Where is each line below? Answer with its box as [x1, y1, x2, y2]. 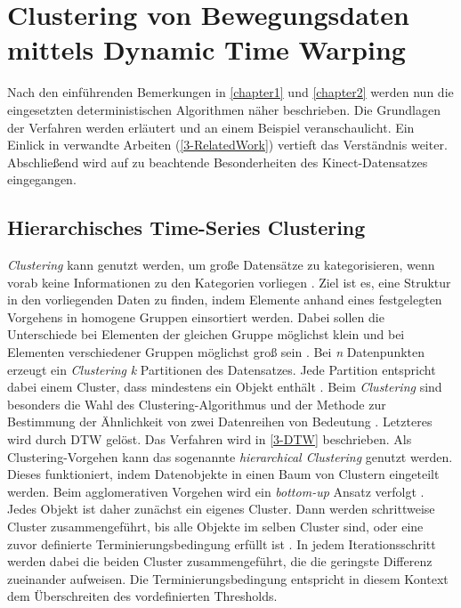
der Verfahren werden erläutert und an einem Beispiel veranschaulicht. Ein [7, 118, 415, 136]
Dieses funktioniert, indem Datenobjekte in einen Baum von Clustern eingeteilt [7, 465, 440, 483]
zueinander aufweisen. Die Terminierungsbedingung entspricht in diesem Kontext [7, 569, 449, 588]
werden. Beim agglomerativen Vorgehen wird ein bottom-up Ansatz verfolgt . [7, 482, 425, 500]
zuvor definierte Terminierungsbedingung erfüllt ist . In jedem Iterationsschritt [7, 534, 436, 553]
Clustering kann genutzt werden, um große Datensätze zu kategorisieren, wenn [7, 255, 435, 274]
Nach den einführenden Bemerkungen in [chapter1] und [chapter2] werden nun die [7, 83, 454, 101]
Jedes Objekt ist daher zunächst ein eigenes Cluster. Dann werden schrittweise [7, 499, 435, 518]
